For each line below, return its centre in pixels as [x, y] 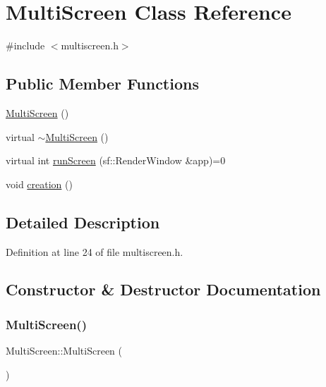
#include [25, 45]
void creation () [39, 184]
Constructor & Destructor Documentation [163, 289]
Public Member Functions [102, 84]
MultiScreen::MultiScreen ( [64, 351]
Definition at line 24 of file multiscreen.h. [95, 251]
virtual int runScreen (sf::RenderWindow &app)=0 [116, 160]
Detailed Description [83, 222]
